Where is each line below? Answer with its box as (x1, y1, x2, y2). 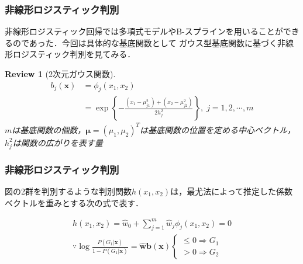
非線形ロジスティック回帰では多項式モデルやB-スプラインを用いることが (5, 25, 283, 37)
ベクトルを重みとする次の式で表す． (5, 196, 144, 209)
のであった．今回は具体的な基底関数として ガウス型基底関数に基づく (12, 36, 278, 48)
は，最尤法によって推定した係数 (170, 185, 293, 197)
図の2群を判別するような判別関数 (5, 185, 132, 197)
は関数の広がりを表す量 (12, 136, 103, 148)
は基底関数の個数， (12, 123, 86, 136)
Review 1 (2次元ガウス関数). (5, 68, 116, 79)
